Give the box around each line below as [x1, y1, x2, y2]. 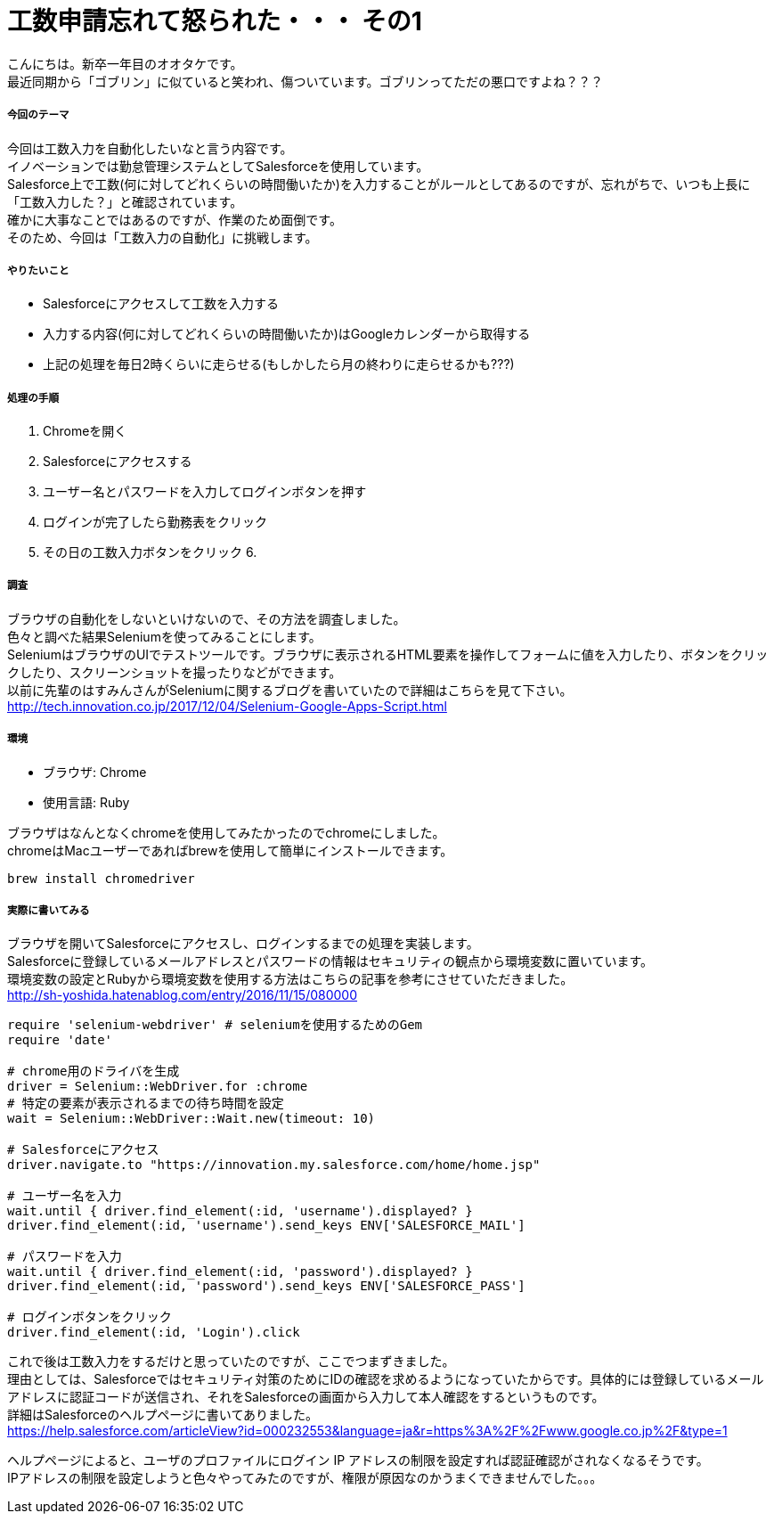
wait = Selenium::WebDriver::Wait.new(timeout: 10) [7, 1111, 376, 1126]
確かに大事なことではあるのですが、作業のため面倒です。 [7, 211, 342, 227]
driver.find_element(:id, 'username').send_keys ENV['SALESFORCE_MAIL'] [7, 1218, 526, 1233]
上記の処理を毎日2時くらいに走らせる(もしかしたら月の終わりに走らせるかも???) [43, 356, 515, 372]
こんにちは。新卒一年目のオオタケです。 [7, 55, 243, 71]
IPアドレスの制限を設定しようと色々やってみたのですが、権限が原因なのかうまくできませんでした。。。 [7, 1470, 603, 1486]
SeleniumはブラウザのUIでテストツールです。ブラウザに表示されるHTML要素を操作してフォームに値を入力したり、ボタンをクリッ [7, 646, 769, 662]
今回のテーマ [7, 109, 69, 122]
